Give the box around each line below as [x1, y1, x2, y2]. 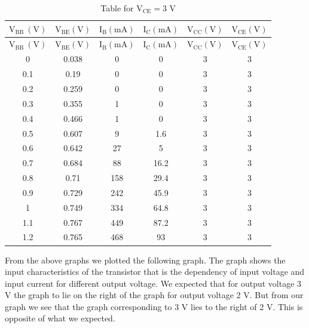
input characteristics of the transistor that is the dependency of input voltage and [5, 265, 305, 278]
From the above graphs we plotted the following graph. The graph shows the [5, 253, 286, 266]
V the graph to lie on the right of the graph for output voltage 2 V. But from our [5, 289, 304, 301]
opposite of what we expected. [5, 312, 115, 324]
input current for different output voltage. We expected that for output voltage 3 [5, 277, 302, 289]
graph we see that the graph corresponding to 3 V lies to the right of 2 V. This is [5, 300, 303, 312]
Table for [100, 2, 134, 14]
